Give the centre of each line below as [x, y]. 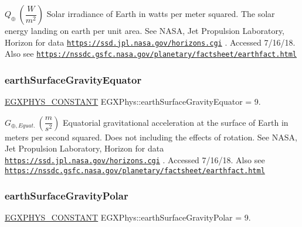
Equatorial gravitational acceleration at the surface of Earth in [176, 122]
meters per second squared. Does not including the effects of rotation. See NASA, [151, 137]
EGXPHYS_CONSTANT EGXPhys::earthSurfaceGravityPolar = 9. [128, 217]
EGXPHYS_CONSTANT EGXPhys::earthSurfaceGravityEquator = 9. [133, 102]
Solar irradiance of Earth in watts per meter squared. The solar [161, 13]
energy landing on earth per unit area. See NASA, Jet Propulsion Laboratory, [145, 30]
